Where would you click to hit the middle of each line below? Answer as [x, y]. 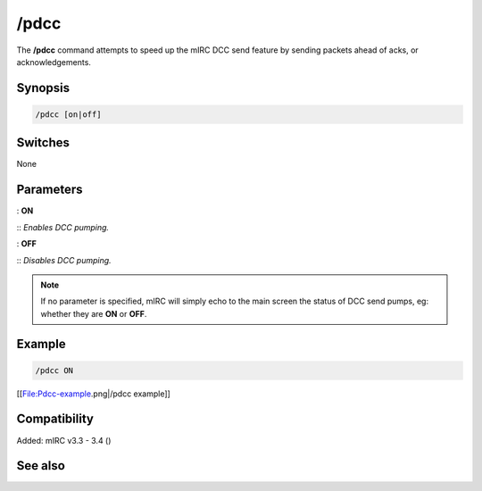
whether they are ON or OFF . [94, 313]
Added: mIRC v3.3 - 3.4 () [64, 440]
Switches [43, 143]
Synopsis [43, 88]
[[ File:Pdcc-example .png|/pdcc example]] [94, 394]
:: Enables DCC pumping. [63, 227]
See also [41, 466]
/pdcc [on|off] [68, 114]
